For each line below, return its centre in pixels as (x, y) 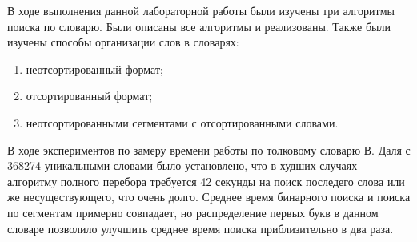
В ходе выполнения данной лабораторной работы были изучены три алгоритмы (201, 10)
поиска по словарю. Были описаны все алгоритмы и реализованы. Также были (199, 26)
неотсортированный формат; (94, 69)
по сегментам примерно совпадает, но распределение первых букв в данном (193, 212)
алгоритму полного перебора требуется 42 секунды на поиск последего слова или (206, 181)
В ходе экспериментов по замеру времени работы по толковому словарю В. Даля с (209, 149)
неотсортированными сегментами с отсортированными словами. (182, 122)
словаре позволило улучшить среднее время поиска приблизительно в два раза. (200, 228)
